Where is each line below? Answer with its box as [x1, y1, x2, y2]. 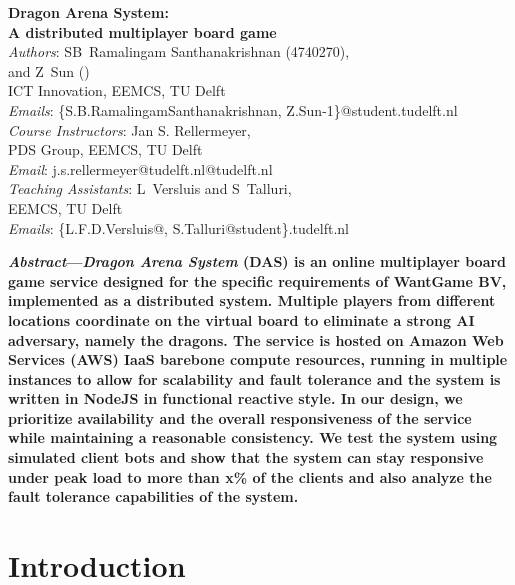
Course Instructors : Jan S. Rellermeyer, [8, 119, 251, 140]
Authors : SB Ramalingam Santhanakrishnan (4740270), [8, 41, 350, 62]
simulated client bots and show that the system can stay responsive [8, 447, 484, 468]
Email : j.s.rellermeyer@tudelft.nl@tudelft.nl [8, 158, 273, 179]
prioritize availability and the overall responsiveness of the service [8, 407, 472, 428]
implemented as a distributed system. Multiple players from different [8, 290, 496, 311]
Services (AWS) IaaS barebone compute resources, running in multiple [8, 349, 508, 370]
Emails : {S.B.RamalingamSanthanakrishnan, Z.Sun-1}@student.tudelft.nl [8, 99, 458, 120]
